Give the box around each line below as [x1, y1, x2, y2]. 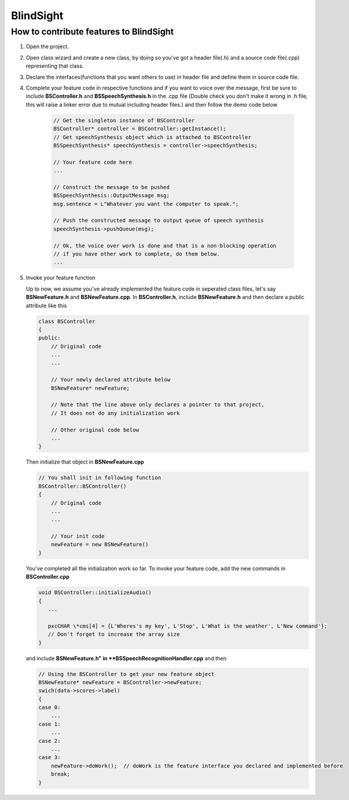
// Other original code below [51, 427, 139, 433]
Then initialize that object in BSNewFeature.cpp [26, 458, 144, 465]
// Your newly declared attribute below [51, 376, 171, 383]
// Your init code [51, 533, 105, 540]
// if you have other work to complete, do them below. [53, 251, 220, 257]
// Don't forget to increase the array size [48, 631, 180, 638]
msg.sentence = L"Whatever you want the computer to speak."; [53, 200, 239, 207]
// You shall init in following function [38, 474, 161, 481]
